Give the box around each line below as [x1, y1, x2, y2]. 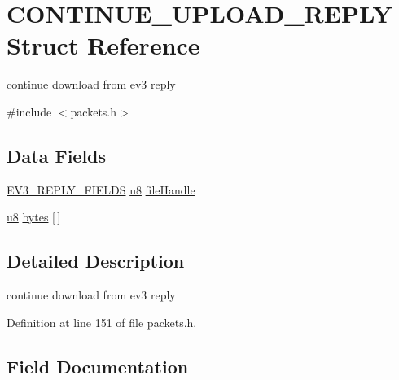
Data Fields [7, 142, 107, 168]
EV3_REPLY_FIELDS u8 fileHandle [7, 181, 195, 198]
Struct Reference [7, 28, 200, 62]
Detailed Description [7, 248, 185, 273]
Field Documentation [7, 353, 189, 378]
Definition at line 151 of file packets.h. [7, 313, 197, 330]
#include [7, 103, 52, 120]
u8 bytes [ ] [7, 208, 61, 225]
